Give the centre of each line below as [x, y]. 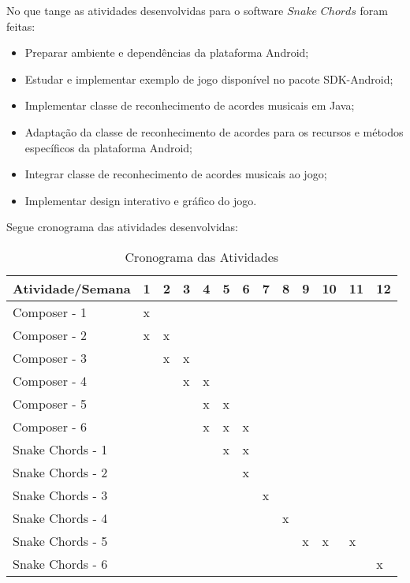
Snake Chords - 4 [60, 518]
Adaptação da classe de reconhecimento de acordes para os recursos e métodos [214, 131]
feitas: [21, 26]
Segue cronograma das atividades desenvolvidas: [122, 227]
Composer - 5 [50, 403]
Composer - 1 [50, 312]
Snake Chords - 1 [60, 449]
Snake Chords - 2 [60, 472]
